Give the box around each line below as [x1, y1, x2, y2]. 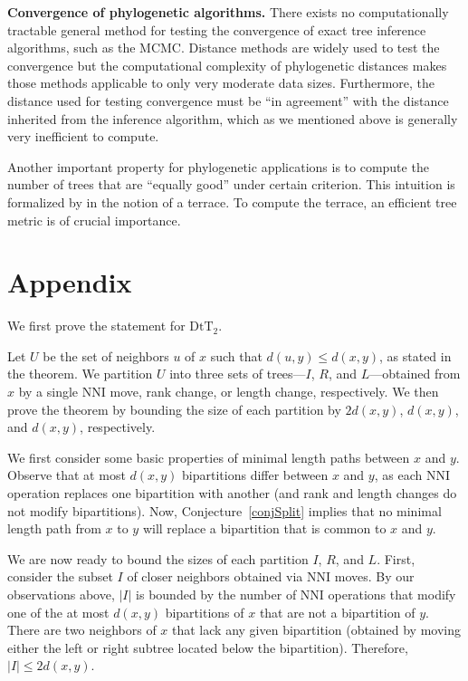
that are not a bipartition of [259, 602, 415, 621]
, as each [374, 465, 423, 484]
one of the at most [7, 602, 110, 621]
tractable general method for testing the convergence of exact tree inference [7, 20, 426, 39]
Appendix [7, 264, 132, 301]
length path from [7, 519, 101, 538]
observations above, [7, 584, 115, 603]
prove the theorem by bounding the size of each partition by [7, 399, 341, 418]
